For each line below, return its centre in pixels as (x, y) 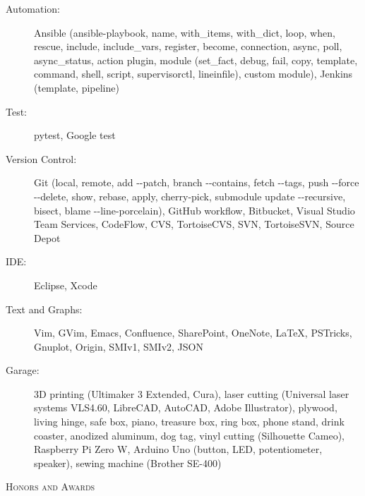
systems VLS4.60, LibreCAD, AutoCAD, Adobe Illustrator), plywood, (186, 407)
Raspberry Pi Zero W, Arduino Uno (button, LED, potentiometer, (178, 449)
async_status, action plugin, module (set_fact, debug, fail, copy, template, (196, 60)
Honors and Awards (50, 486)
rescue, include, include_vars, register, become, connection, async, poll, (188, 46)
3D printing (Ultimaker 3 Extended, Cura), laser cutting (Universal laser (192, 393)
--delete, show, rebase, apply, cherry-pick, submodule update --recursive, (190, 196)
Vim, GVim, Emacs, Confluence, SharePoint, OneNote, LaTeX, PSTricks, (193, 333)
